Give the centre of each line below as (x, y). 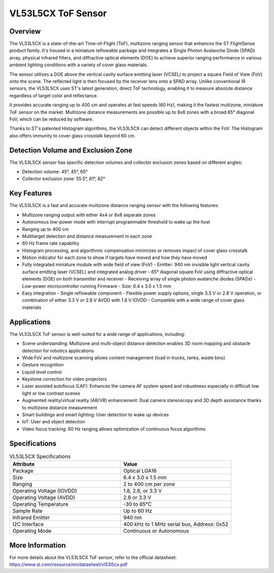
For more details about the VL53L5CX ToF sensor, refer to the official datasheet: (93, 557)
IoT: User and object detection (54, 422)
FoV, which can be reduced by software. (52, 119)
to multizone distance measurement (60, 408)
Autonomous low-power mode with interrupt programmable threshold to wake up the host (116, 222)
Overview (25, 31)
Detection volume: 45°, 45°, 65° (55, 172)
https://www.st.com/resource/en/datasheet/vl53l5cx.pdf (68, 564)
